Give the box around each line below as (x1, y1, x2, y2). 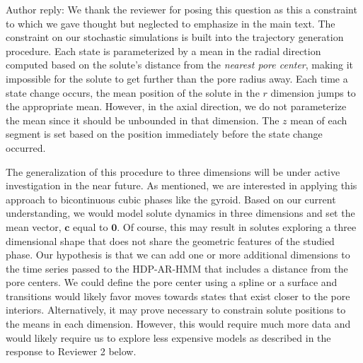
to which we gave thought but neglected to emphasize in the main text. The (6, 16, 335, 30)
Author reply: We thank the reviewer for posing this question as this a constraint (6, 2, 357, 16)
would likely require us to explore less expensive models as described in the (6, 330, 331, 345)
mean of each (290, 112, 347, 127)
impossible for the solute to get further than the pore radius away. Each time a (6, 71, 348, 85)
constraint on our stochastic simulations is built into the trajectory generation (6, 30, 344, 44)
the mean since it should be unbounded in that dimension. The (6, 112, 280, 127)
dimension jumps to (270, 85, 356, 100)
